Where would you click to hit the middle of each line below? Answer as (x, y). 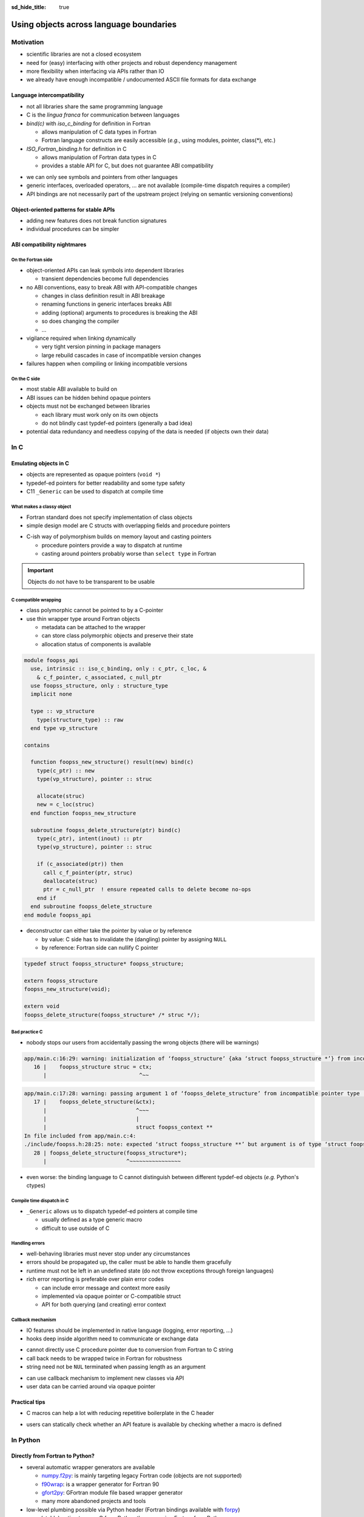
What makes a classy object (41, 507)
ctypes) (36, 1186)
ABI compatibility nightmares (49, 245)
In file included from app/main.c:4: (80, 1136)
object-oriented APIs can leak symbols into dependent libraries (105, 270)
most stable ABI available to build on (72, 389)
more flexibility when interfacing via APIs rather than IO (96, 71)
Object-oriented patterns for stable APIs (63, 209)
